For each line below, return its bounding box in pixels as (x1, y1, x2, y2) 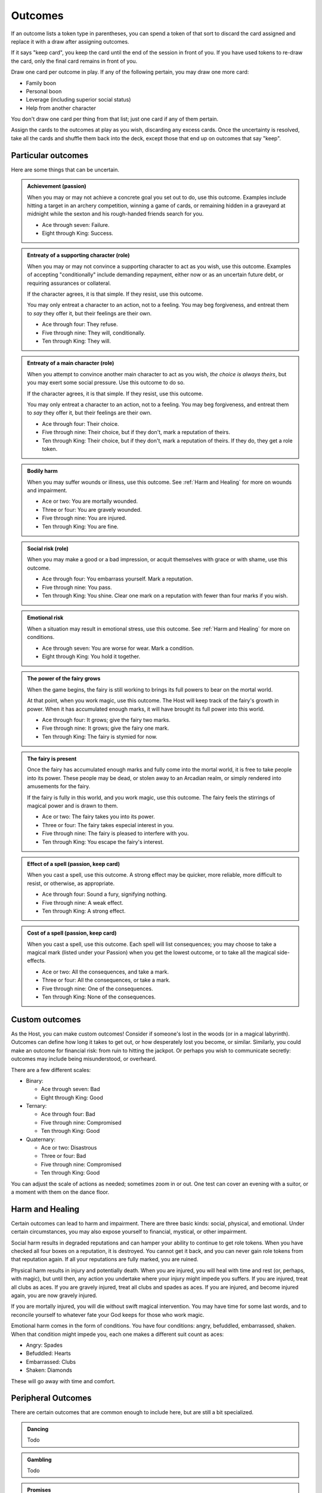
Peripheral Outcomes (11, 1393, 92, 1403)
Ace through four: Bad (41, 1111, 95, 1118)
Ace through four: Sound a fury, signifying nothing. (42, 890, 167, 898)
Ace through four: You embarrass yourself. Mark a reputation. (42, 575, 193, 582)
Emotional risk (27, 614, 64, 621)
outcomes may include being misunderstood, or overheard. (11, 1055, 157, 1062)
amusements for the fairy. (27, 783, 91, 790)
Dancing (27, 1425, 49, 1433)
